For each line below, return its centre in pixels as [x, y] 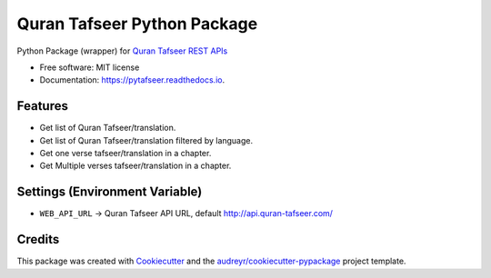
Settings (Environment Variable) [110, 192]
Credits [38, 239]
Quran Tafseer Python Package [137, 24]
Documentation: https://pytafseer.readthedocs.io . [132, 80]
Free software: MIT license [90, 67]
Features [42, 106]
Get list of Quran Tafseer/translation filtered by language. [146, 140]
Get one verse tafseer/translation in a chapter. [125, 154]
